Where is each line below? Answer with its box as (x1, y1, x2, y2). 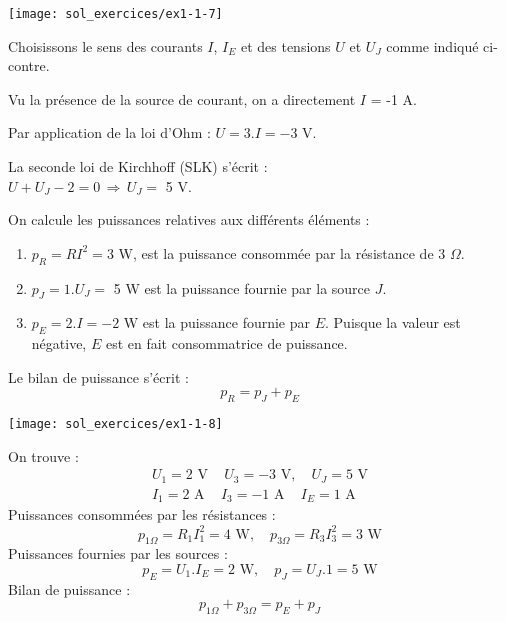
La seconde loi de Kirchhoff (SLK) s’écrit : (8, 156, 268, 177)
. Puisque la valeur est (325, 312, 461, 333)
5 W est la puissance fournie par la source (113, 277, 371, 298)
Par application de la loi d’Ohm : (8, 122, 211, 143)
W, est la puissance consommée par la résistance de (118, 242, 434, 263)
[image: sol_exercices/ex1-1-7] (8, 7, 223, 21)
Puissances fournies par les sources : (8, 543, 228, 564)
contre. (8, 55, 50, 76)
